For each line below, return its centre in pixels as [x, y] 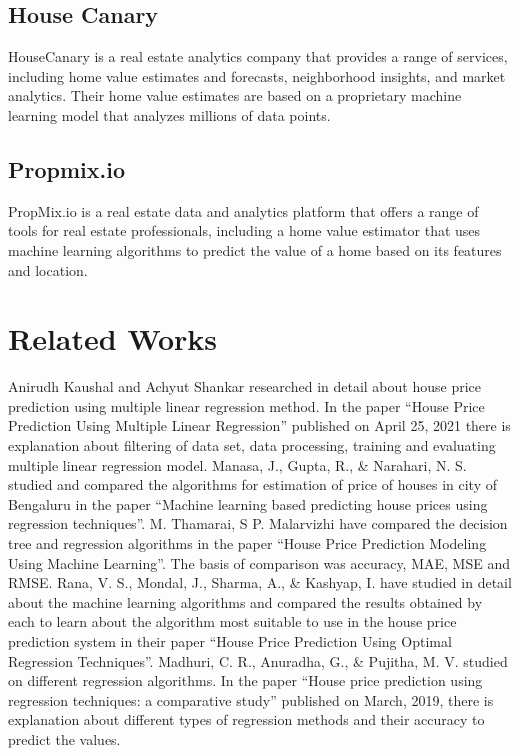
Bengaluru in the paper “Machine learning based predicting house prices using [248, 503]
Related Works [113, 338]
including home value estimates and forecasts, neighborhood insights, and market [257, 75]
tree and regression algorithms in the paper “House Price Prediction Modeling [247, 543]
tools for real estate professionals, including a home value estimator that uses [244, 230]
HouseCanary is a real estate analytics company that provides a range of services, [258, 56]
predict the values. [64, 738]
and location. [48, 269]
